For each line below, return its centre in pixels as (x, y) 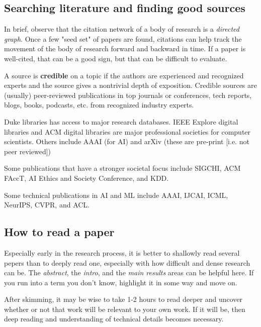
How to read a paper (59, 232)
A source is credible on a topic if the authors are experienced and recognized (124, 75)
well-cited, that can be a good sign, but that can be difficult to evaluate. (116, 58)
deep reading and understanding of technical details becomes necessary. (114, 319)
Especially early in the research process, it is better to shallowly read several (122, 252)
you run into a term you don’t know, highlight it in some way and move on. (121, 282)
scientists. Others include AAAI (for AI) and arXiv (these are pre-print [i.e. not (127, 141)
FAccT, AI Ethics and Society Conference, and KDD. (86, 178)
